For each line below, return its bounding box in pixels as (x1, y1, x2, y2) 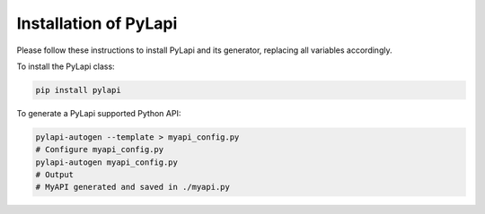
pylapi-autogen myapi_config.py (35, 157, 179, 167)
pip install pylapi (35, 85, 121, 95)
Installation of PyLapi (16, 13, 178, 33)
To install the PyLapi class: (16, 61, 116, 72)
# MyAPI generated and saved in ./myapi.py (35, 182, 231, 193)
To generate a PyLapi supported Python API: (16, 107, 181, 118)
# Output (35, 170, 75, 180)
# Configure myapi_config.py (35, 144, 164, 155)
